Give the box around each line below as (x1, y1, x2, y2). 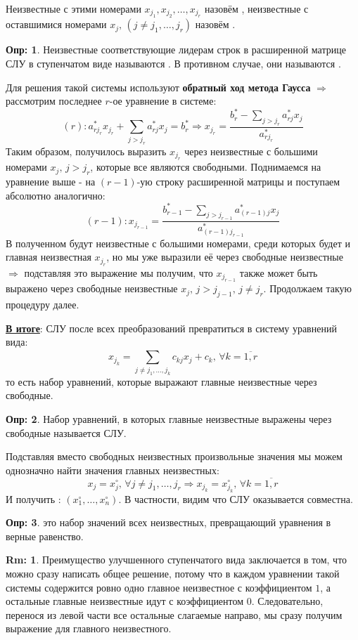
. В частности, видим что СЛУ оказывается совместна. (118, 491, 353, 506)
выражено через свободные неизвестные (6, 281, 178, 296)
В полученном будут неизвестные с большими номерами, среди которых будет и (6, 235, 350, 250)
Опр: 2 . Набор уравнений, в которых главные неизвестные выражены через (6, 411, 332, 426)
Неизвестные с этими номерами (6, 1, 141, 15)
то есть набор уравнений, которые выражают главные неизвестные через (6, 374, 317, 388)
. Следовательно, (251, 594, 324, 608)
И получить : (6, 491, 61, 506)
